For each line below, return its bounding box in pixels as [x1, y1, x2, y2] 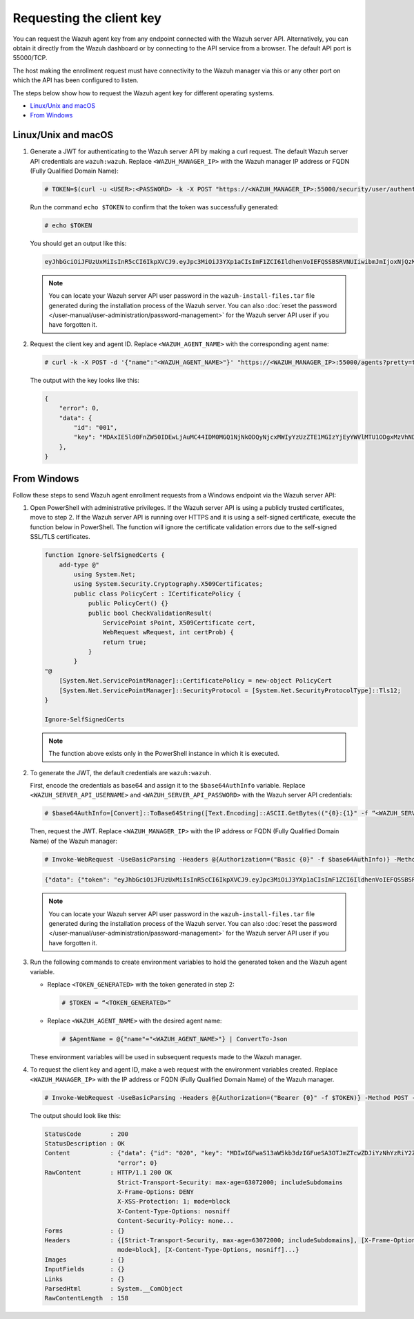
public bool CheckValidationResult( [88, 609, 213, 617]
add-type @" [59, 560, 100, 569]
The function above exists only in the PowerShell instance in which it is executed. [48, 750, 279, 758]
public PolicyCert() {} [88, 600, 169, 607]
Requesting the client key [12, 10, 162, 26]
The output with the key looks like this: [30, 376, 139, 384]
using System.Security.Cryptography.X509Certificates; [73, 580, 264, 588]
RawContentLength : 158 [44, 1294, 129, 1302]
